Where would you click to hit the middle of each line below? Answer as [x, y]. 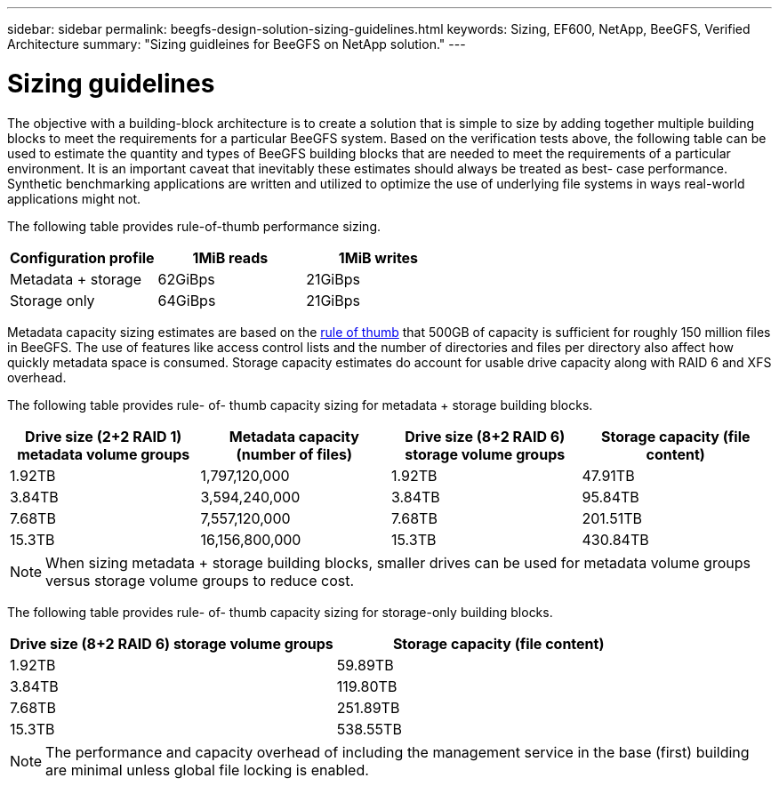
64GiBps [187, 300]
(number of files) [294, 454]
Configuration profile [82, 257]
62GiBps [186, 279]
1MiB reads [230, 257]
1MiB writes [378, 257]
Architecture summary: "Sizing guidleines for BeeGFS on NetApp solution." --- [237, 44]
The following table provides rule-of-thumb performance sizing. [194, 226]
